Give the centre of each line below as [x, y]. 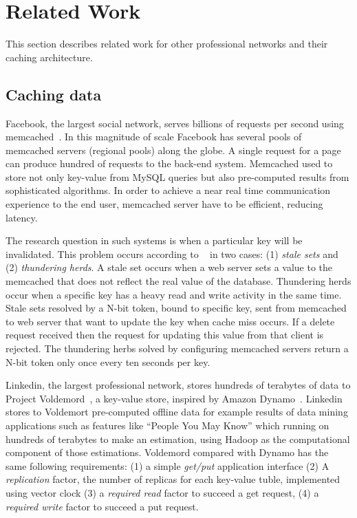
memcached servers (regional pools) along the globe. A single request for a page [173, 150]
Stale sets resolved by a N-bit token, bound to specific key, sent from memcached [176, 308]
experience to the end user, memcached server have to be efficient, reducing [164, 204]
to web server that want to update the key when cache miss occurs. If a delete [170, 321]
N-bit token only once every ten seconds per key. [108, 361]
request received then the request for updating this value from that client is [165, 335]
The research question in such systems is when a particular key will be [154, 240]
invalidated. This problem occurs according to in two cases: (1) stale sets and [172, 253]
